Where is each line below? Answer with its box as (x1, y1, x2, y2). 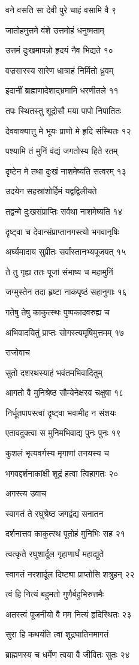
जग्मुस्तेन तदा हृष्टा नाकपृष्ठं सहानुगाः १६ (5, 285, 127, 298)
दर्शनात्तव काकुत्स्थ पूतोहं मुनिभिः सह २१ (5, 527, 125, 540)
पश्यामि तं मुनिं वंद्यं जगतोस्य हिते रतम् (5, 145, 118, 157)
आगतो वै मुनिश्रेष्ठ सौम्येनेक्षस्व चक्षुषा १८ (5, 386, 124, 399)
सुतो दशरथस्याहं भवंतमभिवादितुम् (5, 366, 102, 378)
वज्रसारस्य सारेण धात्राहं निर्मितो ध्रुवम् (5, 64, 114, 76)
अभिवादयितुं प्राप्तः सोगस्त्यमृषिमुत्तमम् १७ (5, 326, 125, 338)
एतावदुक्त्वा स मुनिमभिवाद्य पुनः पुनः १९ (5, 426, 121, 439)
